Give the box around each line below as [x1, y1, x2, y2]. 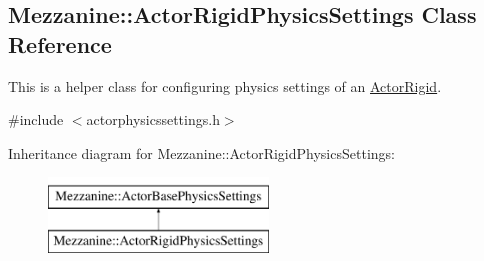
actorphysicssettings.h [86, 109, 220, 130]
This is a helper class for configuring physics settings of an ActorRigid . [8, 75, 442, 96]
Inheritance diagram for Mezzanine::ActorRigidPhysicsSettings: [8, 142, 395, 163]
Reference [8, 28, 112, 59]
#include [8, 109, 64, 130]
